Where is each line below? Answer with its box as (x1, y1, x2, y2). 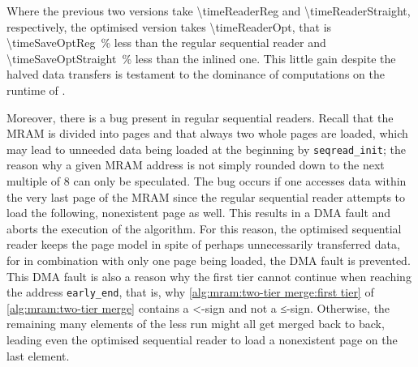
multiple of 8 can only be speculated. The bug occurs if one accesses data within (6, 173, 407, 189)
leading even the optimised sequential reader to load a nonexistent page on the (6, 331, 398, 348)
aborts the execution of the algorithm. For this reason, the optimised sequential (6, 220, 402, 237)
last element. (6, 347, 70, 364)
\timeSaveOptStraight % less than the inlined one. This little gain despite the (6, 49, 396, 66)
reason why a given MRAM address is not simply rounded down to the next (6, 156, 385, 173)
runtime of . (6, 81, 66, 98)
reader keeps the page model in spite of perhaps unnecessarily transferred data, (6, 236, 400, 253)
